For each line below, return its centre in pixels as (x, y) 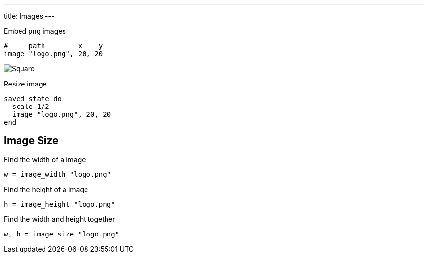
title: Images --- (29, 16)
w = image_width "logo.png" (58, 174)
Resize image (25, 84)
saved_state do (33, 99)
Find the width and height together (60, 219)
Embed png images (35, 31)
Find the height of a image (46, 189)
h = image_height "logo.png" (60, 204)
